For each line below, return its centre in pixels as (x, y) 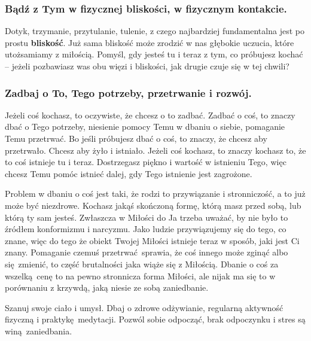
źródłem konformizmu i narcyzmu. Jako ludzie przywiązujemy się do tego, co (146, 229)
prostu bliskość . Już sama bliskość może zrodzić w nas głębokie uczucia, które (150, 42)
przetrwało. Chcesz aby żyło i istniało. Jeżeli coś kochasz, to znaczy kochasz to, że (155, 150)
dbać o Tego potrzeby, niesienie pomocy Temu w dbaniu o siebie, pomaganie (145, 127)
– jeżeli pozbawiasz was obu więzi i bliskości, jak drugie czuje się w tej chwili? (147, 66)
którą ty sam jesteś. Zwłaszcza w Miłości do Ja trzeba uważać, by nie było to (147, 217)
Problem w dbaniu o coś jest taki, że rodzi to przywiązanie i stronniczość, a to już (155, 194)
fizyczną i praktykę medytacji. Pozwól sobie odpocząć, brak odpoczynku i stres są (155, 319)
